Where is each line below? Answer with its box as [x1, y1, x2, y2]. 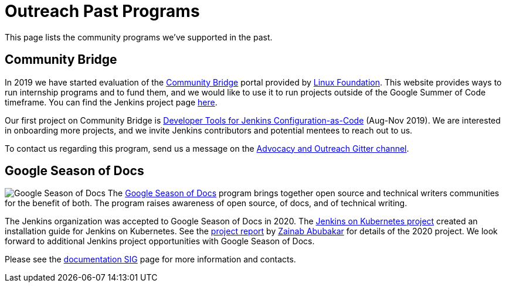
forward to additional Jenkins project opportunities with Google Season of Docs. [5, 236, 315, 247]
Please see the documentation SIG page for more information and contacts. [5, 254, 296, 265]
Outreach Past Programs [5, 1, 200, 21]
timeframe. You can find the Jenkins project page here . [5, 97, 218, 107]
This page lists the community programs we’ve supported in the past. [5, 32, 273, 42]
